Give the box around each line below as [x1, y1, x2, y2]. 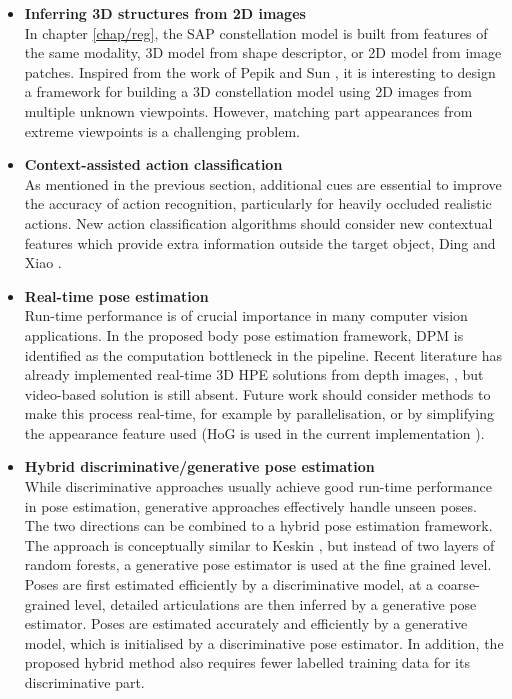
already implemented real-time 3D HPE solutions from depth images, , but [24, 364, 484, 385]
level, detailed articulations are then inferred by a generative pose [74, 593, 477, 614]
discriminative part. [24, 672, 145, 692]
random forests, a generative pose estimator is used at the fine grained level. [24, 554, 492, 575]
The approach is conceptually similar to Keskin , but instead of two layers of [24, 534, 495, 555]
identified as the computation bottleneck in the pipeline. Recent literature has [24, 344, 503, 365]
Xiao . [24, 252, 62, 273]
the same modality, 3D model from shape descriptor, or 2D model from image [24, 42, 502, 63]
